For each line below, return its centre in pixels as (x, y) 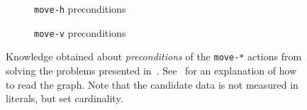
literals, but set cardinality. (65, 98)
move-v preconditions (80, 32)
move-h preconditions (80, 9)
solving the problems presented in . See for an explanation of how (151, 70)
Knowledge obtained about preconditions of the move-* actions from (154, 56)
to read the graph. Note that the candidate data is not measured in (152, 84)
